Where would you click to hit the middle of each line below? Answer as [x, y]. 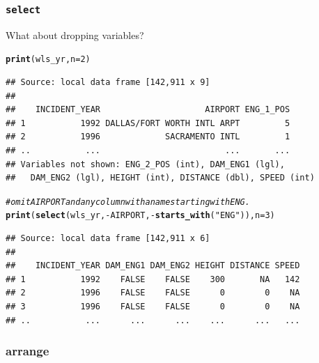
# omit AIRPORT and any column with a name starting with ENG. [128, 202]
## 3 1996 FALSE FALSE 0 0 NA [153, 307]
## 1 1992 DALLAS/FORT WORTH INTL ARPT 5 [148, 123]
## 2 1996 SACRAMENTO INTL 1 [148, 137]
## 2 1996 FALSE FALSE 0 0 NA [153, 293]
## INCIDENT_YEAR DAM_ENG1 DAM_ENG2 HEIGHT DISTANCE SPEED [153, 266]
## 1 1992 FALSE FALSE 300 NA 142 [153, 279]
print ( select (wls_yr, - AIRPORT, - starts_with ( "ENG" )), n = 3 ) [140, 216]
